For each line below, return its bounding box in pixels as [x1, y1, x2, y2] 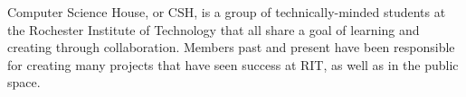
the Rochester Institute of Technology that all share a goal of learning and [7, 20, 420, 39]
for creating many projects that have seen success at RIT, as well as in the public [7, 55, 459, 74]
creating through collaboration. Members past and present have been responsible [7, 38, 455, 57]
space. [7, 73, 41, 92]
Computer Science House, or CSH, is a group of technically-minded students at [7, 3, 446, 21]
